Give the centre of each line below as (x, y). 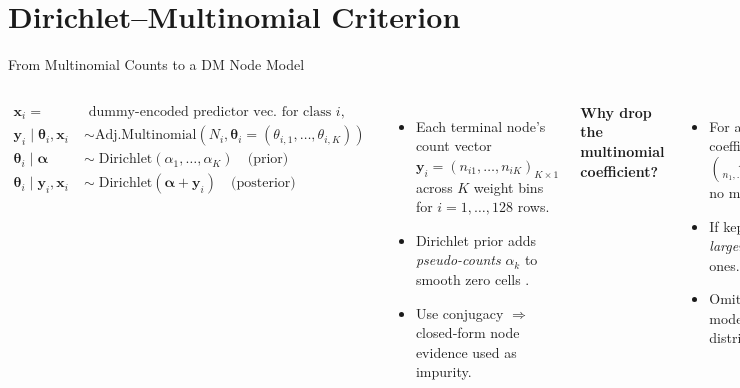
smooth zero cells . (472, 279)
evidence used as (466, 351)
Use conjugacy (459, 312)
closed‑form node (467, 332)
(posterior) (263, 183)
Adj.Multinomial (145, 135)
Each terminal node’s (480, 125)
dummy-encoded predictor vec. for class (210, 111)
